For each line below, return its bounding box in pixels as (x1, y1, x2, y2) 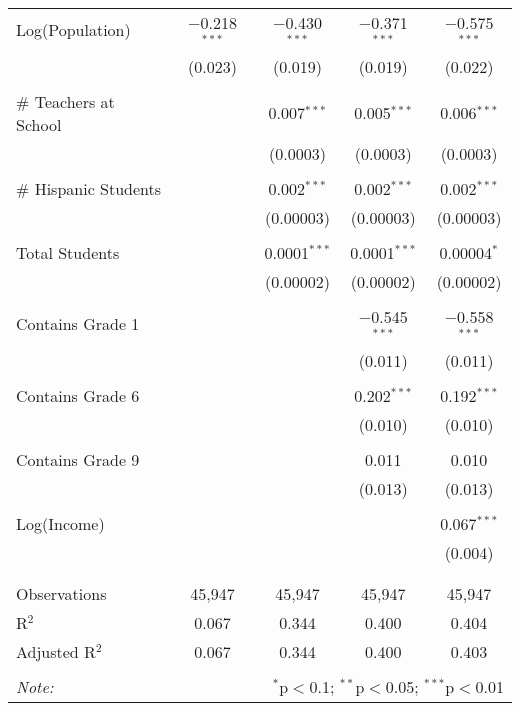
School (16, 112, 62, 136)
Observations (16, 581, 107, 605)
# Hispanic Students (16, 176, 162, 200)
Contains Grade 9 (16, 447, 140, 471)
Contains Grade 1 (16, 312, 140, 336)
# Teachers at (16, 89, 115, 113)
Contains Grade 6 (16, 383, 140, 407)
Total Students (16, 240, 120, 264)
